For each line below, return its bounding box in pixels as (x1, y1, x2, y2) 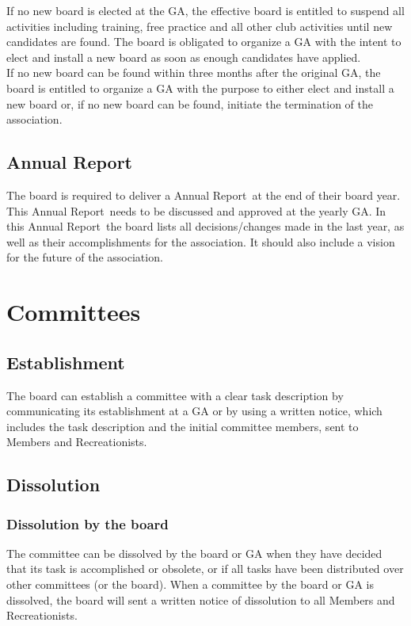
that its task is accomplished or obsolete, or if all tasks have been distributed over (6, 560, 404, 577)
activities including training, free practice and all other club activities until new (6, 17, 393, 34)
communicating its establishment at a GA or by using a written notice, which (6, 403, 382, 419)
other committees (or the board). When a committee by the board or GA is (6, 576, 374, 593)
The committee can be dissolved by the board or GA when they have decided (6, 544, 382, 561)
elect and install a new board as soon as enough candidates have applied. (6, 48, 361, 65)
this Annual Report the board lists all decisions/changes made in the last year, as (6, 218, 405, 235)
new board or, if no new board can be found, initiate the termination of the (6, 95, 373, 112)
